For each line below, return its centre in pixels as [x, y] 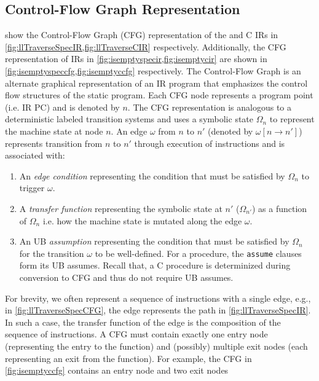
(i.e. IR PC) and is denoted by [62, 107]
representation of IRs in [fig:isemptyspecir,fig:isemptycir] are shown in [136, 59]
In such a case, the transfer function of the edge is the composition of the [143, 322]
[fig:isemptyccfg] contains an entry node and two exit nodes [117, 370]
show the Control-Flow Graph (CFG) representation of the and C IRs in [142, 35]
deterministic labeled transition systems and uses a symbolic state [129, 119]
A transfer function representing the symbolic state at [121, 208]
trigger [32, 188]
